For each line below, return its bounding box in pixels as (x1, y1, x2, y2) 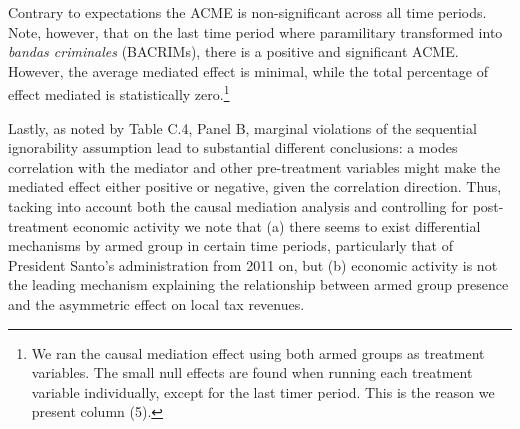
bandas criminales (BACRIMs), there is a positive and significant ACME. (8, 41, 459, 62)
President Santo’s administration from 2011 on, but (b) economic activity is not (8, 254, 498, 275)
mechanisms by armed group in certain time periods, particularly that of (8, 235, 453, 256)
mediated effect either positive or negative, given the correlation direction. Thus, (8, 176, 502, 197)
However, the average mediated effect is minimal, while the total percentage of (8, 60, 489, 81)
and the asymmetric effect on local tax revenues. (8, 293, 305, 314)
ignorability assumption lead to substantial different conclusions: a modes (8, 137, 458, 158)
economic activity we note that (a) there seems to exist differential (72, 215, 481, 236)
